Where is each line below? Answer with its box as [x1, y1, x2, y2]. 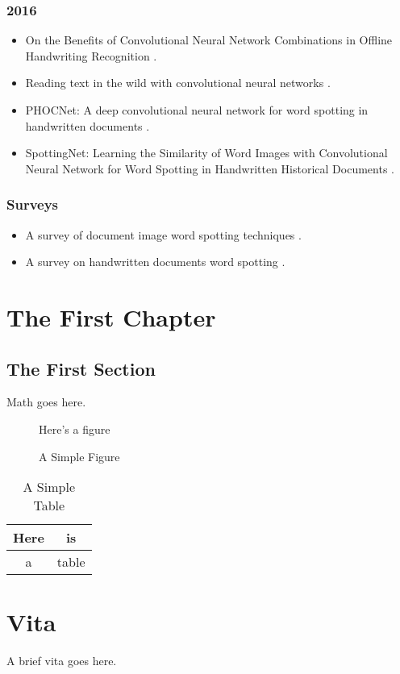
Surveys [6, 194, 59, 214]
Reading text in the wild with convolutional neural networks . [25, 74, 331, 91]
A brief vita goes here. [6, 652, 117, 669]
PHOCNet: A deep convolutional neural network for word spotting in [25, 102, 369, 118]
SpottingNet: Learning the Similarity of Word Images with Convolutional [25, 144, 388, 161]
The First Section [6, 356, 156, 381]
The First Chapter [6, 300, 216, 333]
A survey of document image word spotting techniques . [25, 226, 302, 243]
